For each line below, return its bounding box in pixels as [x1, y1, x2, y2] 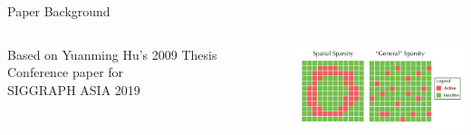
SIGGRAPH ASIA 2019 [7, 80, 140, 99]
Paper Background [7, 2, 111, 20]
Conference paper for [7, 63, 124, 82]
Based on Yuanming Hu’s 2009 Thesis [7, 44, 217, 63]
